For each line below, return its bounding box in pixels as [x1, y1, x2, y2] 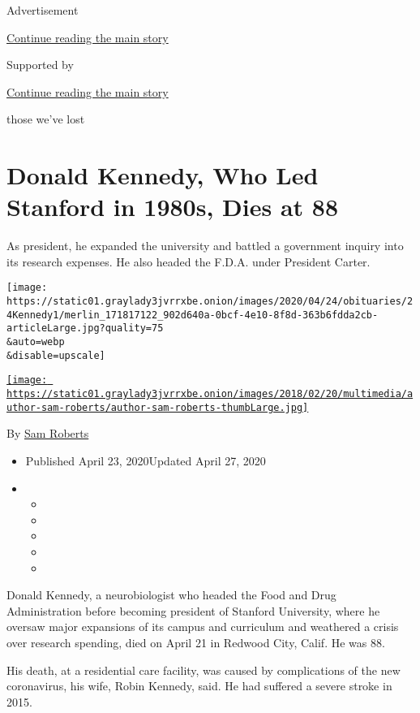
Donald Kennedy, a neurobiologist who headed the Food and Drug [6, 586, 336, 603]
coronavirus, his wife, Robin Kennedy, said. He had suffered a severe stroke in [6, 677, 392, 694]
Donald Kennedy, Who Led [6, 158, 319, 192]
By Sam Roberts [6, 425, 89, 442]
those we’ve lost [6, 110, 85, 127]
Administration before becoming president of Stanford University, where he [6, 602, 380, 619]
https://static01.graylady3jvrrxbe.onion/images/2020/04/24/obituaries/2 [6, 296, 414, 308]
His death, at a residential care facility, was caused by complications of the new [6, 661, 401, 678]
